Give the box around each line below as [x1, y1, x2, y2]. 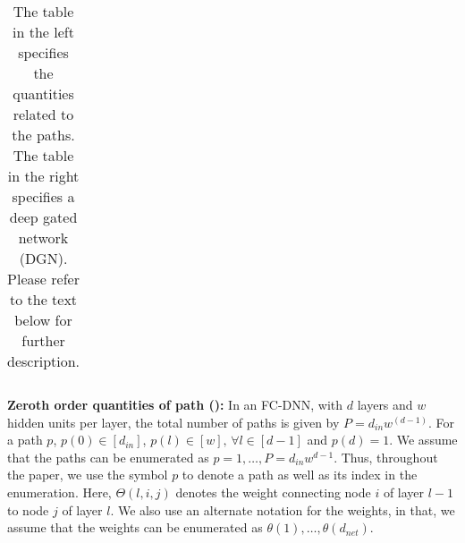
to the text [9, 289, 78, 310]
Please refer [7, 268, 80, 289]
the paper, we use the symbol [7, 465, 168, 484]
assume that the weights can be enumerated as [7, 518, 263, 537]
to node [7, 500, 49, 519]
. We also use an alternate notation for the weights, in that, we [110, 500, 455, 519]
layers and [357, 395, 413, 413]
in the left [13, 21, 74, 42]
